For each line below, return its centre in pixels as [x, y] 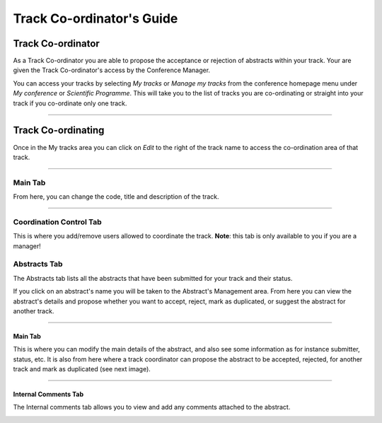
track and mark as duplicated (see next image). [82, 369]
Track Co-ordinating [59, 131]
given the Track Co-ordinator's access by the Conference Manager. [112, 70]
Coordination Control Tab [57, 221]
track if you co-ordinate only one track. [70, 103]
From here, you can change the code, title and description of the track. [116, 197]
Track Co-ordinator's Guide [95, 18]
